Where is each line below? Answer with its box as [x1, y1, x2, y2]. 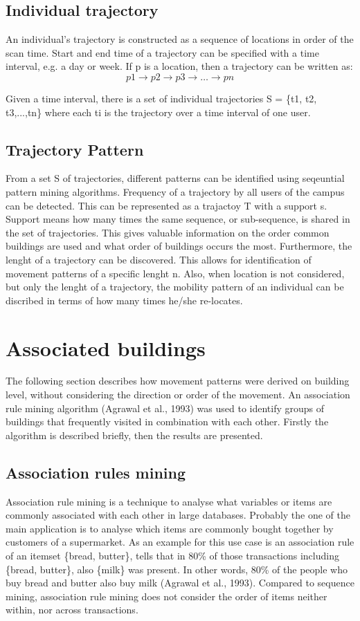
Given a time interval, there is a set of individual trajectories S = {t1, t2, [6, 91, 317, 105]
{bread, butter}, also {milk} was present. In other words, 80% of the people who [6, 562, 348, 576]
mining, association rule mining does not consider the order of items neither [6, 588, 327, 603]
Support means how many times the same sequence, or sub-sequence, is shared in [6, 212, 350, 226]
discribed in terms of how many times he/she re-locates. [6, 293, 243, 307]
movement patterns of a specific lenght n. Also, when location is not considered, [6, 266, 345, 280]
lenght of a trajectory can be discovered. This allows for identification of [6, 252, 312, 266]
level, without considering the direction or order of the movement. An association [6, 387, 350, 402]
